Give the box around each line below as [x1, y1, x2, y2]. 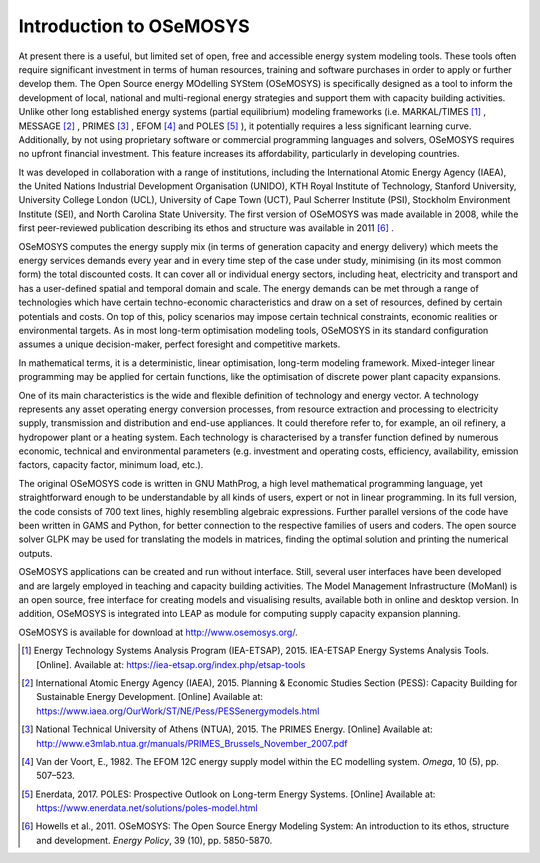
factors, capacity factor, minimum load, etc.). [18, 459, 204, 471]
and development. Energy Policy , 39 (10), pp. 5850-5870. [36, 834, 273, 846]
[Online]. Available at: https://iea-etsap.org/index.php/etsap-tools [36, 658, 306, 670]
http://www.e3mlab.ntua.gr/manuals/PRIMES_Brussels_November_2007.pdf [36, 737, 348, 749]
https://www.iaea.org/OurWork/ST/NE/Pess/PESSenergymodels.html [36, 705, 320, 717]
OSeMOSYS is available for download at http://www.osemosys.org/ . [18, 626, 299, 638]
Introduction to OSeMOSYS [18, 15, 250, 37]
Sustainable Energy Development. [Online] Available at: [36, 691, 264, 703]
